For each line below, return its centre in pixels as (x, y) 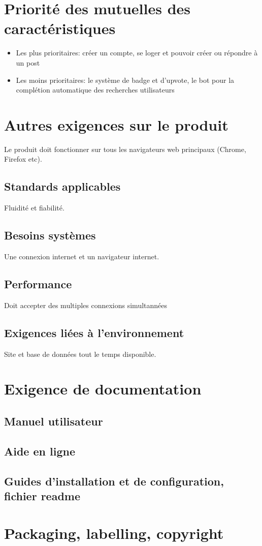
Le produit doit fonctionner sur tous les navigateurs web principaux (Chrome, (125, 149)
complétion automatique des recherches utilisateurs (95, 90)
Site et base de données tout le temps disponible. (80, 354)
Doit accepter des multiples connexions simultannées (86, 305)
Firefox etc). (23, 159)
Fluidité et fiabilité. (34, 208)
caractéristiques (60, 28)
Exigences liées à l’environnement (94, 332)
